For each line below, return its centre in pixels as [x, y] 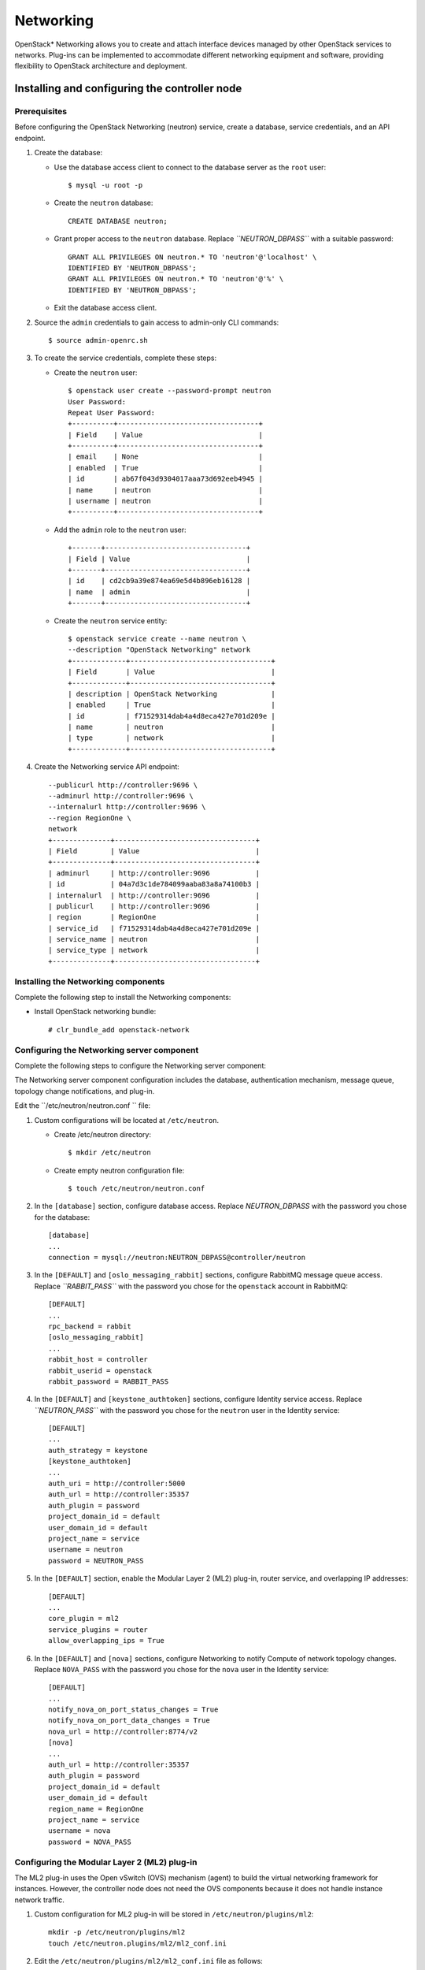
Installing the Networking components [90, 981]
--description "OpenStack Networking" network [159, 650]
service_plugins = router [98, 1630]
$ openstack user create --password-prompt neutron [170, 391]
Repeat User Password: [112, 413]
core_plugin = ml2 [84, 1619]
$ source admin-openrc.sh [98, 340]
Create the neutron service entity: [111, 621]
